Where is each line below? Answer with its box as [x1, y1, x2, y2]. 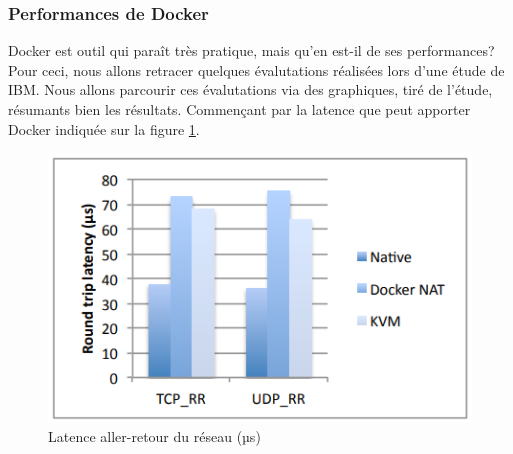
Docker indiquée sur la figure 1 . [8, 118, 200, 139]
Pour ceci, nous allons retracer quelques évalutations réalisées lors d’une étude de [8, 59, 505, 80]
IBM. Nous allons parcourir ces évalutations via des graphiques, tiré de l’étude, [8, 79, 493, 100]
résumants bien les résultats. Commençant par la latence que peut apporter [8, 99, 471, 119]
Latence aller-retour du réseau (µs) [48, 425, 261, 446]
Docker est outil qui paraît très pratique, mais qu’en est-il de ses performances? [8, 40, 495, 61]
